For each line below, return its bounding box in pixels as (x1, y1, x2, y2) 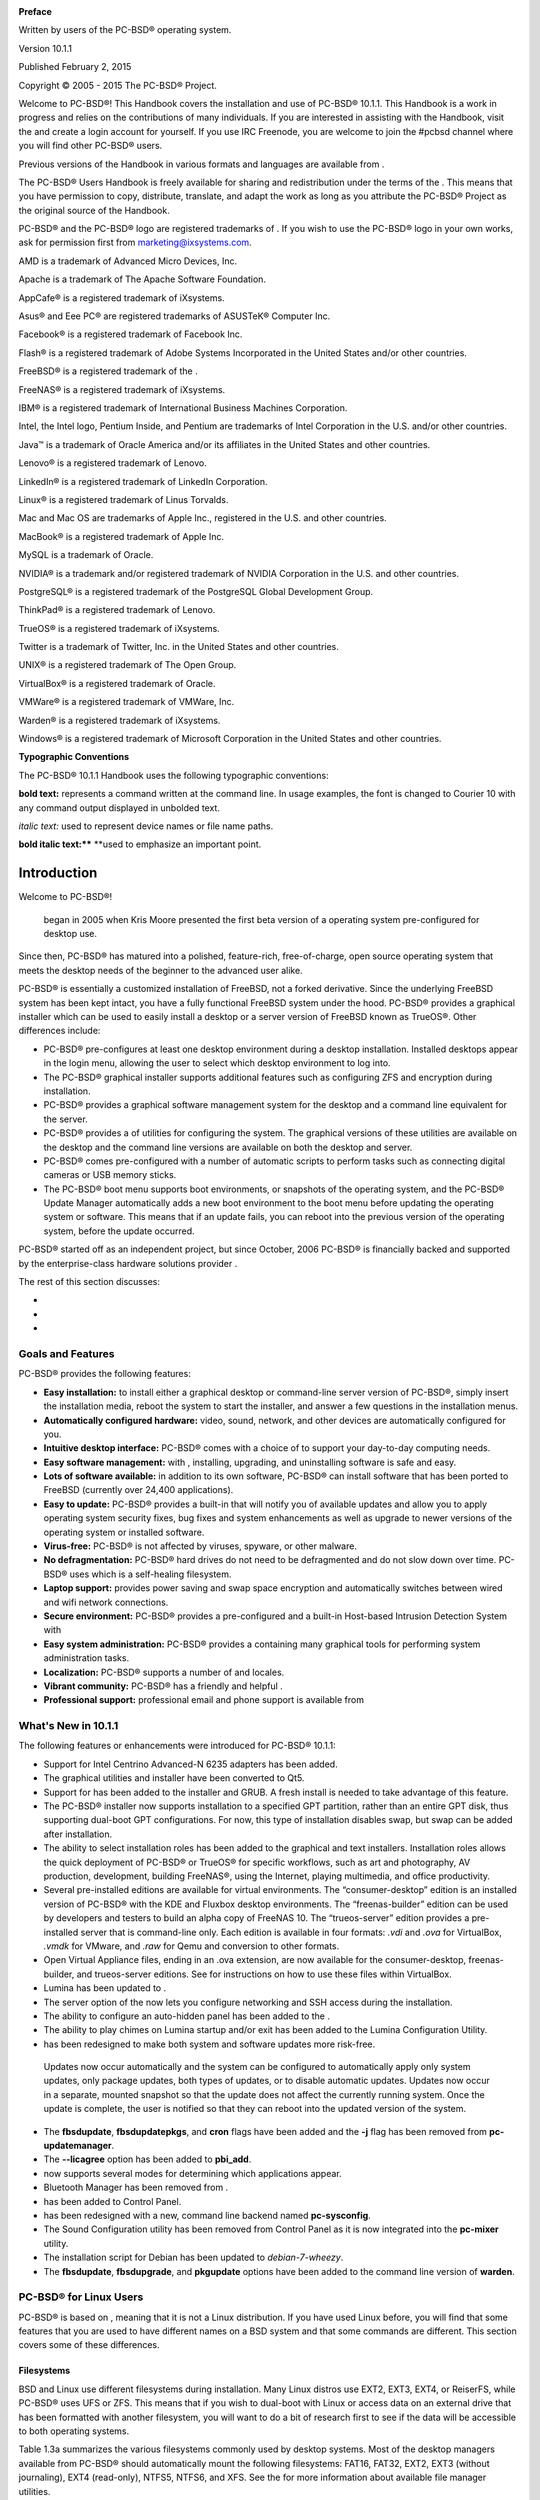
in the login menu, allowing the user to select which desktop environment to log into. (43, 1057, 391, 1069)
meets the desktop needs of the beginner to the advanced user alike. (18, 964, 304, 976)
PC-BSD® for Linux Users (18, 2290, 144, 2304)
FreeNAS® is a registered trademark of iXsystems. (18, 383, 226, 395)
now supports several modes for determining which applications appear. (43, 2167, 342, 2179)
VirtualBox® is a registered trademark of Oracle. (18, 677, 216, 689)
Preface (18, 6, 52, 17)
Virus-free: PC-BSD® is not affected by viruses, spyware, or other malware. (43, 1540, 357, 1552)
